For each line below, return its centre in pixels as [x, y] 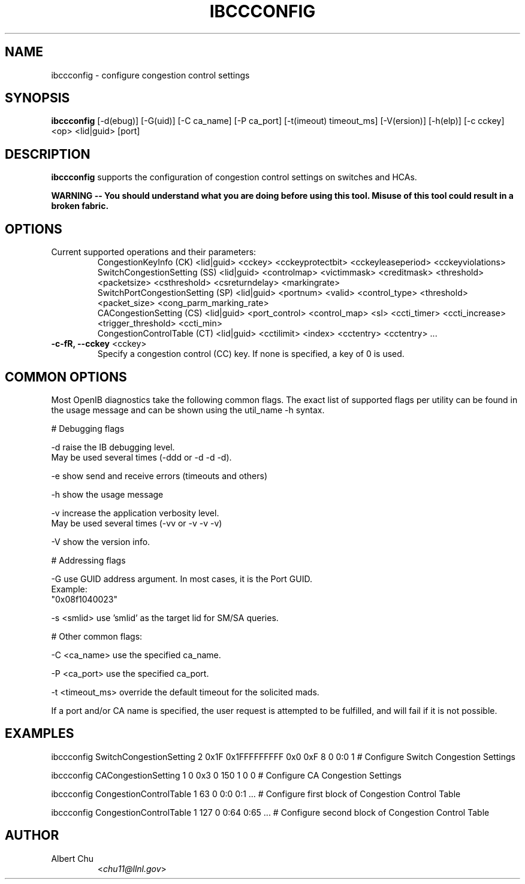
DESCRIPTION [48, 154]
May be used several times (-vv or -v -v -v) [137, 523]
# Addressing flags [88, 560]
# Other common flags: [97, 636]
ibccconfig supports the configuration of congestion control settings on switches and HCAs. [234, 177]
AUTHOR [32, 835]
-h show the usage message [107, 494]
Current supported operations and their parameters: [154, 252]
